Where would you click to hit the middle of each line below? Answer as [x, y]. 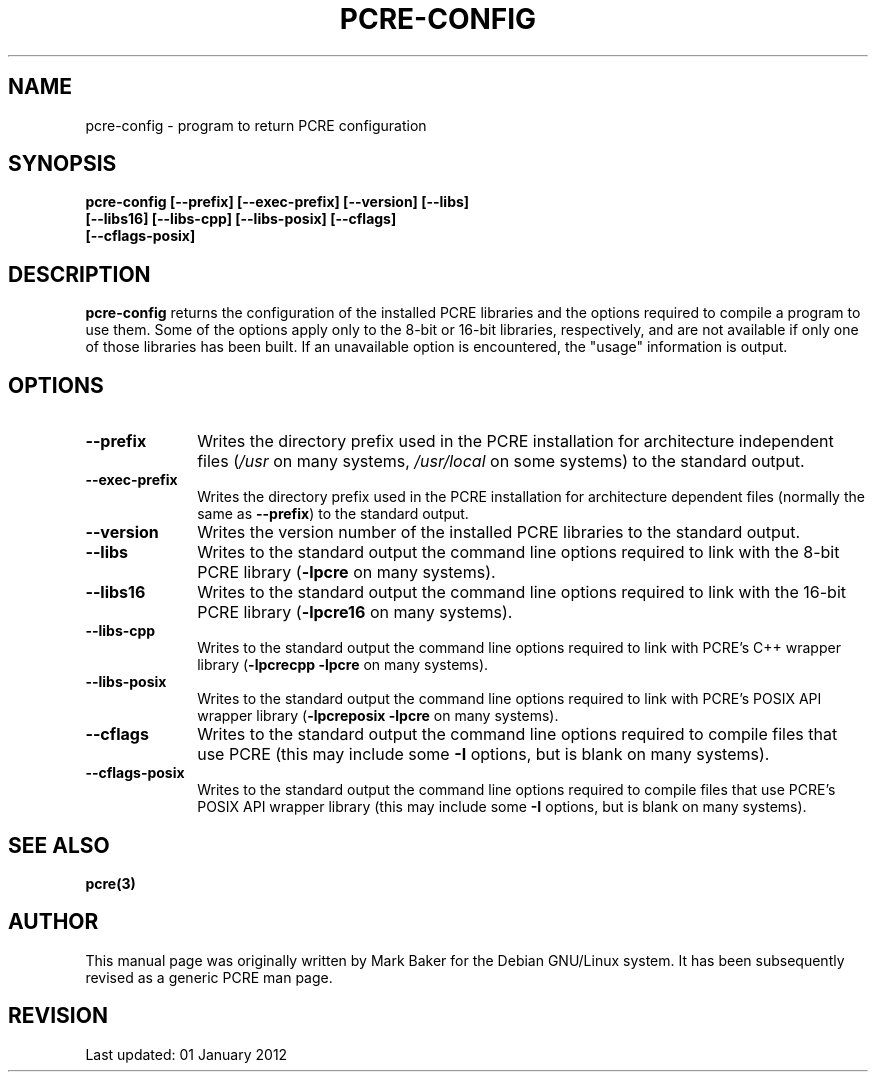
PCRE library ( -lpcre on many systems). [346, 572]
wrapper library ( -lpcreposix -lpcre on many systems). [378, 716]
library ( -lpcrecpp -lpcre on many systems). [343, 665]
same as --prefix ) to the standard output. [333, 514]
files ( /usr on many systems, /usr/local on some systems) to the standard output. [501, 461]
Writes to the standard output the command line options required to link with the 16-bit [521, 592]
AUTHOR [53, 922]
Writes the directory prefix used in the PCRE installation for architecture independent [515, 441]
